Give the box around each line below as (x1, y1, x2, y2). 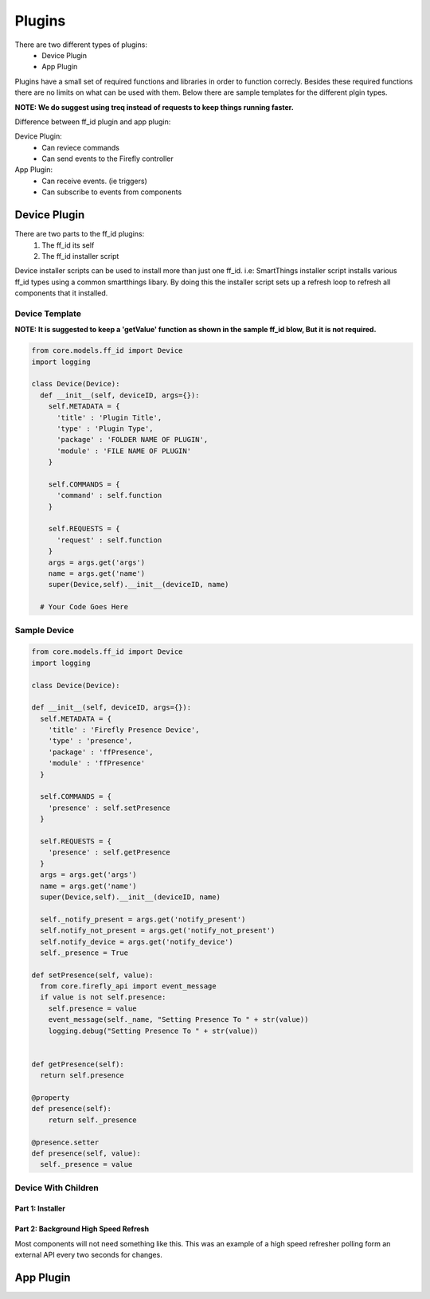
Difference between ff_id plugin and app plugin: (14, 116, 171, 127)
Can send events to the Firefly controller (41, 154, 174, 163)
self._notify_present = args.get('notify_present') (40, 914, 246, 924)
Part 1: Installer (14, 1203, 65, 1214)
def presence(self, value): (31, 1148, 141, 1158)
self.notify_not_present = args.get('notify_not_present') (40, 926, 276, 935)
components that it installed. (14, 288, 108, 298)
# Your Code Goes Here (40, 602, 129, 612)
